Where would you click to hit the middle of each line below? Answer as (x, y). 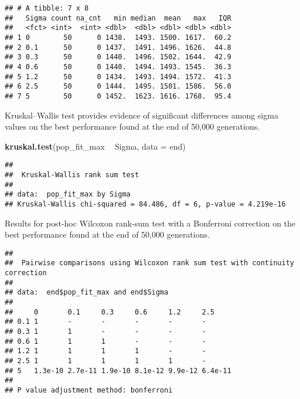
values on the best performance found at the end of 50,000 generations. (132, 126)
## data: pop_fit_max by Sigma (68, 195)
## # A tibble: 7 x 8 (47, 8)
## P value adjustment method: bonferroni (89, 390)
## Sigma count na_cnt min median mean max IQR (118, 18)
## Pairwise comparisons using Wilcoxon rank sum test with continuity (149, 263)
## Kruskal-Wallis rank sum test (72, 175)
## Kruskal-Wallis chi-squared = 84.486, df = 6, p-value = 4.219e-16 (145, 204)
